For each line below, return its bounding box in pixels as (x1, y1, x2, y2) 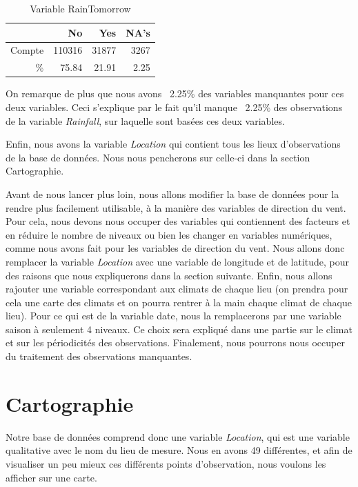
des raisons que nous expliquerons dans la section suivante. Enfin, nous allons (6, 268, 332, 282)
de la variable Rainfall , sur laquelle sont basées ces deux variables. (6, 113, 285, 128)
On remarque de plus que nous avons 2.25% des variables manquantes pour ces (6, 86, 344, 101)
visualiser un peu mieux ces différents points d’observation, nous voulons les (6, 456, 326, 470)
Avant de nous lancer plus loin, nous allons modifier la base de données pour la (6, 186, 339, 201)
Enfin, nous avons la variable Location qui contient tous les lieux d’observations (6, 137, 341, 151)
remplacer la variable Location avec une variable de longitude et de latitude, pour (6, 254, 350, 268)
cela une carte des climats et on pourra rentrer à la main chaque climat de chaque (6, 295, 352, 309)
